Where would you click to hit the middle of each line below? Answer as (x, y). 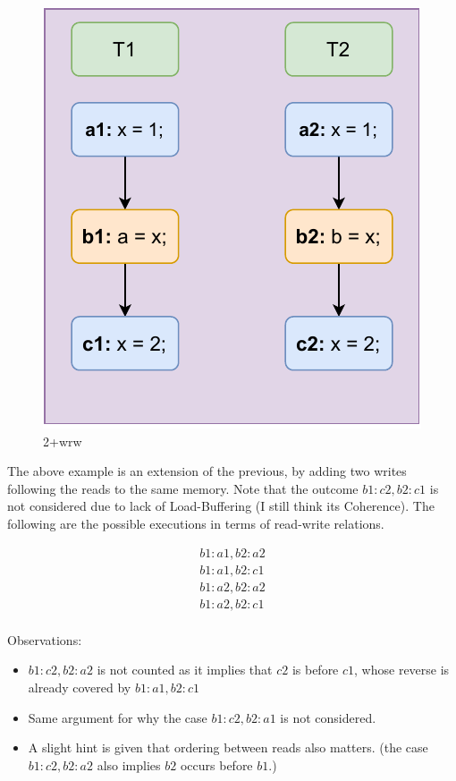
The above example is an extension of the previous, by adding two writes (207, 471)
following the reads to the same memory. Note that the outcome (183, 488)
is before (315, 670)
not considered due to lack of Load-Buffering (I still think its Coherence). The (221, 506)
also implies (129, 764)
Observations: (45, 639)
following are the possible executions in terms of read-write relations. (196, 523)
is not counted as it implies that (185, 670)
